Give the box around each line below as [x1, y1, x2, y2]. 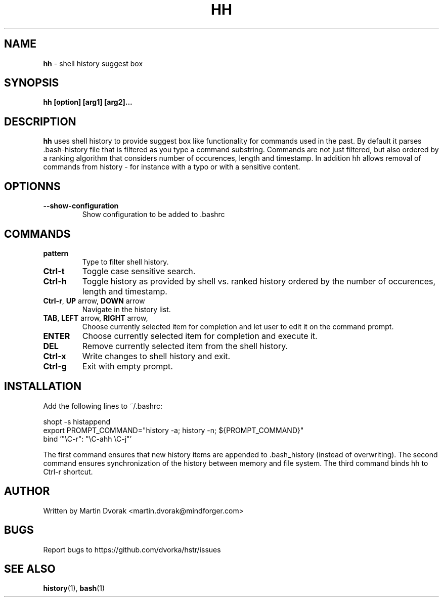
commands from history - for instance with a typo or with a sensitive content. [43, 162, 300, 171]
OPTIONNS [4, 180, 61, 193]
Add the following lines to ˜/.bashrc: [43, 401, 163, 410]
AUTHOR [4, 485, 50, 498]
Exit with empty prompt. [82, 361, 173, 371]
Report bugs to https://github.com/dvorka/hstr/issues [43, 545, 221, 554]
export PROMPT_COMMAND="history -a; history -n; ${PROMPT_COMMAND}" [43, 425, 304, 435]
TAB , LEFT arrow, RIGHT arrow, [43, 313, 148, 322]
